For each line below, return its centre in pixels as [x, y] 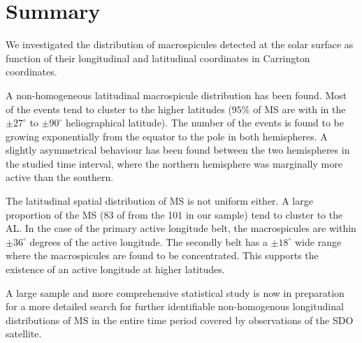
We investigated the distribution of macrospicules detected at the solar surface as [180, 44]
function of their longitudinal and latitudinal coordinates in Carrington [158, 58]
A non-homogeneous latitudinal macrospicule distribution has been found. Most [176, 95]
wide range [318, 241]
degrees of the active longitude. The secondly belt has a [149, 241]
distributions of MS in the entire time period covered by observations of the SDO [180, 320]
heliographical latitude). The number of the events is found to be [205, 123]
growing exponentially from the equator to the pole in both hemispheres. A [167, 136]
